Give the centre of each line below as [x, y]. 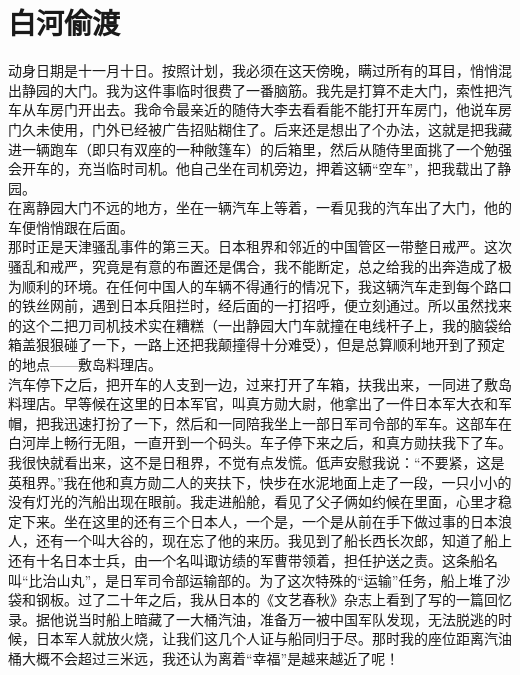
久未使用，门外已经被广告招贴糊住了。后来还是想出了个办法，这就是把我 [259, 128]
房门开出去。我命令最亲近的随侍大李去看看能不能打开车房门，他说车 [273, 109]
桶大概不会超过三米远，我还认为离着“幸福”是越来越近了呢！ [204, 657]
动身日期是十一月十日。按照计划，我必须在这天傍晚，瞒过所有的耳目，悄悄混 [260, 70]
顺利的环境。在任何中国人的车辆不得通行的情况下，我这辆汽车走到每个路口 [266, 285]
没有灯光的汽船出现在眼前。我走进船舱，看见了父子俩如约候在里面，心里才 [253, 501]
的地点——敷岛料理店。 [85, 364]
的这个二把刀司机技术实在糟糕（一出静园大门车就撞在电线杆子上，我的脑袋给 [260, 324]
